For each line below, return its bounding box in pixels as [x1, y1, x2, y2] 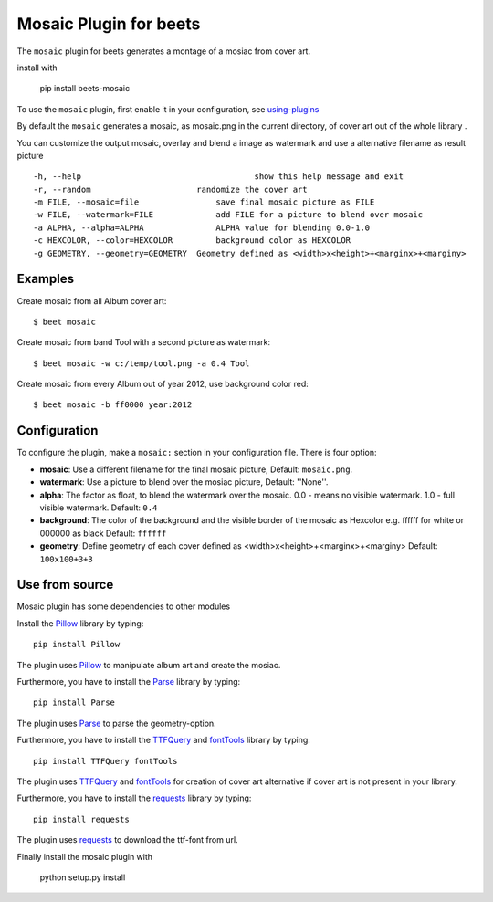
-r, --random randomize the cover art [33, 184, 308, 194]
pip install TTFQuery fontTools [33, 756, 178, 766]
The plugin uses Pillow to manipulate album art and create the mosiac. [16, 659, 281, 670]
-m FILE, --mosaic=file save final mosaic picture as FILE [33, 197, 375, 207]
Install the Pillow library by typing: [16, 617, 144, 629]
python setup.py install [39, 872, 126, 883]
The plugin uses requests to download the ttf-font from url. [16, 834, 238, 845]
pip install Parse [33, 697, 116, 708]
